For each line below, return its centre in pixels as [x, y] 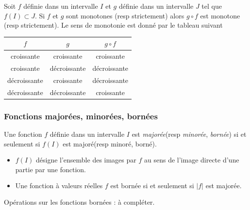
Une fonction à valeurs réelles [59, 186]
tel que [212, 6]
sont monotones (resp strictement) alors [125, 15]
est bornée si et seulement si [152, 186]
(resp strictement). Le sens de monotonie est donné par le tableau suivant [113, 25]
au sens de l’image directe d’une [192, 160]
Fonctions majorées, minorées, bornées [81, 116]
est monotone [220, 15]
